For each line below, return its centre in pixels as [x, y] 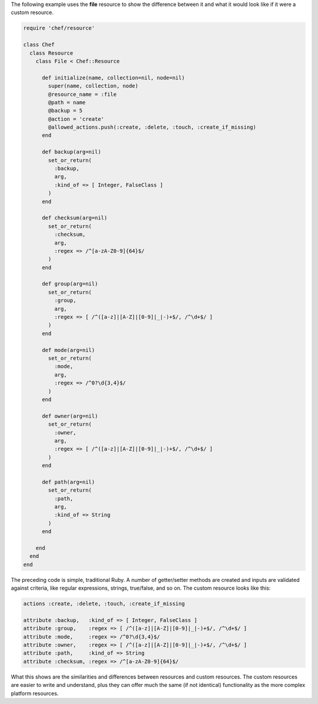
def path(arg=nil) [69, 482]
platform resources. [35, 693]
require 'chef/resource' [59, 28]
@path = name [67, 102]
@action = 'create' [76, 119]
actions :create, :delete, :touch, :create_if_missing [104, 604]
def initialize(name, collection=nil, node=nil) [113, 78]
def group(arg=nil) [70, 284]
